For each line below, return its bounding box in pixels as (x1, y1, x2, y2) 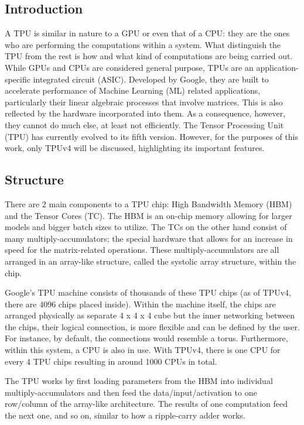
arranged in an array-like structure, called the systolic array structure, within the (5, 255, 296, 267)
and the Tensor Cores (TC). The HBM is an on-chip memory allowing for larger (5, 209, 292, 221)
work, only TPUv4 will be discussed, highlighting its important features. (5, 142, 265, 154)
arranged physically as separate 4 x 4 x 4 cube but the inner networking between (5, 309, 295, 321)
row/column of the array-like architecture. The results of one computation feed (5, 397, 288, 410)
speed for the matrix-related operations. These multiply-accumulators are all (5, 244, 279, 256)
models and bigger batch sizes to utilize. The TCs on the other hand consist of (5, 221, 287, 233)
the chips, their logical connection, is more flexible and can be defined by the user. (5, 320, 300, 333)
